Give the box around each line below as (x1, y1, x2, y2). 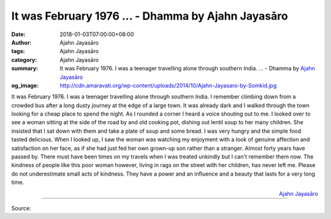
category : (11, 56, 37, 64)
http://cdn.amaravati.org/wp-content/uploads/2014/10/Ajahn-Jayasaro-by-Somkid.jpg (59, 81, 277, 89)
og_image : (11, 81, 39, 89)
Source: (11, 204, 31, 212)
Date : (11, 31, 26, 38)
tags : (11, 48, 25, 55)
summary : (11, 65, 39, 72)
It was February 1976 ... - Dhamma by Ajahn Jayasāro (11, 9, 288, 23)
